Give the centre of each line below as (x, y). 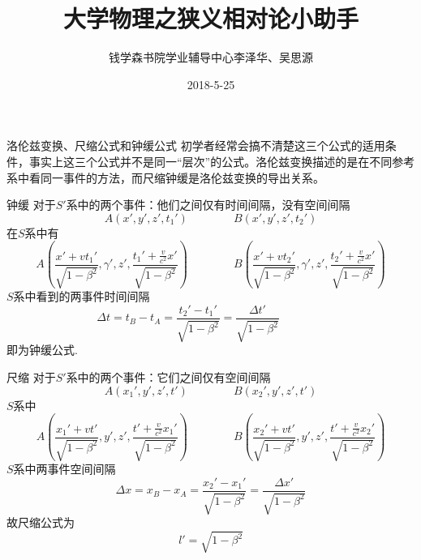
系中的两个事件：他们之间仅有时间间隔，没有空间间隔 (208, 205)
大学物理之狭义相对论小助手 (210, 18)
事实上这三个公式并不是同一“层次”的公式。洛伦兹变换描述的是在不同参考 (222, 161)
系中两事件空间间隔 (64, 469)
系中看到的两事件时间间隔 (82, 296)
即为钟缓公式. (42, 350)
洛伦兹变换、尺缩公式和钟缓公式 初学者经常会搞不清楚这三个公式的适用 (196, 145)
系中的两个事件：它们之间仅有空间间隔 (168, 376)
